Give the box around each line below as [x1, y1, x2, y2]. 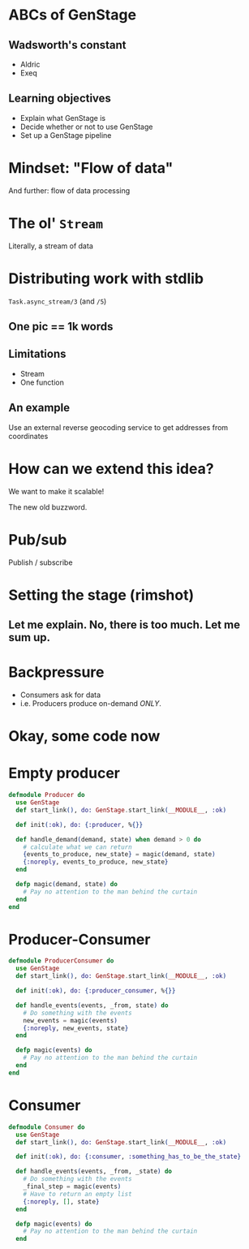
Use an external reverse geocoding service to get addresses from [8, 422, 229, 432]
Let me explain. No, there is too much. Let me [8, 618, 241, 632]
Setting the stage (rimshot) [8, 586, 195, 604]
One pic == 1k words [8, 320, 114, 334]
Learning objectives [8, 92, 112, 106]
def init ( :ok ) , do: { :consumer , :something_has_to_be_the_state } [15, 1152, 242, 1161]
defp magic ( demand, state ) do [15, 881, 118, 889]
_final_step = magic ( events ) [23, 1182, 122, 1191]
